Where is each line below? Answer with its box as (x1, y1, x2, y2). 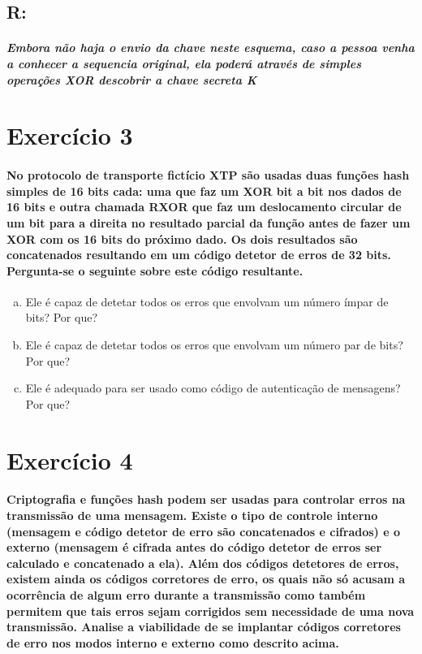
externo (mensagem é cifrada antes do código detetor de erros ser (6, 539, 382, 556)
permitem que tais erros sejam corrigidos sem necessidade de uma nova (6, 602, 415, 619)
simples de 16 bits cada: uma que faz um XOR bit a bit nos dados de (6, 182, 402, 199)
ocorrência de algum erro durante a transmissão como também (6, 586, 366, 603)
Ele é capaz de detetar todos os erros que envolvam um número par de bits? (25, 336, 403, 353)
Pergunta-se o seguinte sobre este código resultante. (6, 262, 304, 279)
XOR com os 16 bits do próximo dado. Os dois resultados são (6, 230, 358, 247)
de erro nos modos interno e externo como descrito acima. (6, 634, 339, 651)
